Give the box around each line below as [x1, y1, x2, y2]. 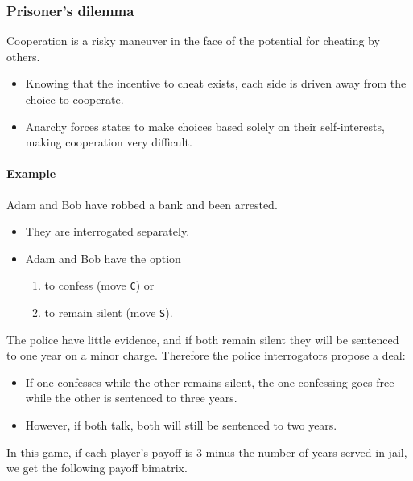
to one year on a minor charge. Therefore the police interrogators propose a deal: [6, 347, 406, 364]
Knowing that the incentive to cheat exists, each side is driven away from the [25, 75, 407, 92]
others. [6, 47, 40, 64]
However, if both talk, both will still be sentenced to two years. [25, 417, 337, 434]
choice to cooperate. [25, 91, 124, 107]
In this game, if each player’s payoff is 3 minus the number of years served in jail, [6, 443, 407, 460]
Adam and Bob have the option [25, 249, 181, 266]
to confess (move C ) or [44, 277, 155, 294]
